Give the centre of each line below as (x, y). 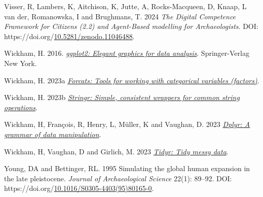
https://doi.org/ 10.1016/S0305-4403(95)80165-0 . (79, 188)
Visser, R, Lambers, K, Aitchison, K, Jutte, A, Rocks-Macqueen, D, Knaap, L (125, 6)
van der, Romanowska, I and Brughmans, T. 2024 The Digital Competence (120, 16)
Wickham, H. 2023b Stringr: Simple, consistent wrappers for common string (122, 97)
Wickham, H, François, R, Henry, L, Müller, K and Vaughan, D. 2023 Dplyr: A (127, 124)
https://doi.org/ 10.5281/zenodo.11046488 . (69, 36)
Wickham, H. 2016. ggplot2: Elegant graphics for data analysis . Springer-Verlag (127, 53)
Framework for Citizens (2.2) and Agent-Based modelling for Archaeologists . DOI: (131, 26)
